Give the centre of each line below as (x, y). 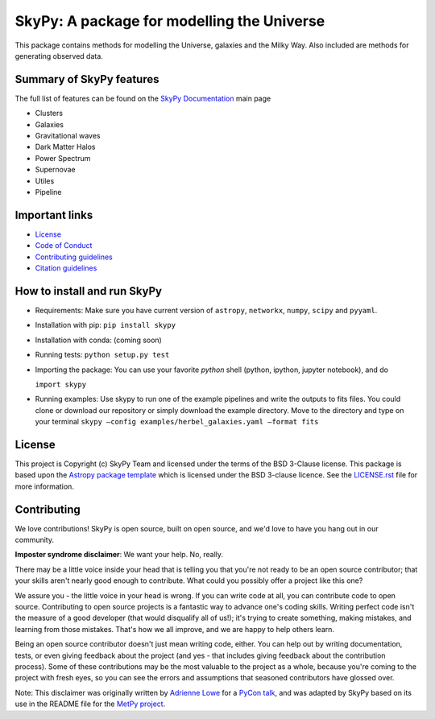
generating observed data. (59, 56)
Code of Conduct (64, 246)
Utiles (45, 180)
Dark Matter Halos (65, 147)
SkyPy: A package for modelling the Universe (170, 21)
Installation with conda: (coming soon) (99, 340)
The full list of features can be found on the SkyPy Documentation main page (143, 98)
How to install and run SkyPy (89, 291)
